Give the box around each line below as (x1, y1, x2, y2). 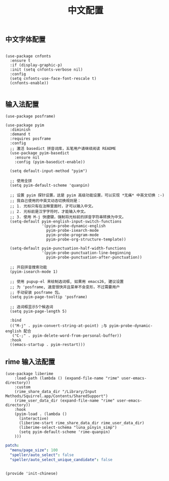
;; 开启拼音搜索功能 (10, 265, 47, 270)
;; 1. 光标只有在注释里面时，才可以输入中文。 (10, 204, 96, 209)
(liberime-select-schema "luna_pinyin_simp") (18, 425, 117, 430)
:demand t (10, 132, 31, 137)
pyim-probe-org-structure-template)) (46, 237, 126, 242)
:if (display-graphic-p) (10, 62, 63, 68)
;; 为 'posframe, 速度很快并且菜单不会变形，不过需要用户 (10, 285, 120, 290)
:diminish (10, 127, 31, 133)
